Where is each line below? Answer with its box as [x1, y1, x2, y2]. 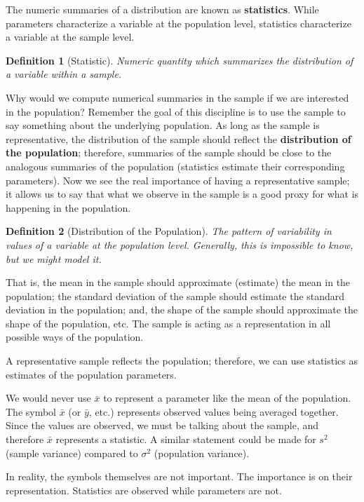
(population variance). [154, 445, 250, 460]
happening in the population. [6, 200, 131, 215]
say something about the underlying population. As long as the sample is [6, 118, 320, 133]
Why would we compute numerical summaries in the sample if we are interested [6, 90, 349, 104]
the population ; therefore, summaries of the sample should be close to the [6, 145, 332, 160]
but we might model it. [6, 251, 102, 266]
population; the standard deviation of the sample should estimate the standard [6, 288, 345, 303]
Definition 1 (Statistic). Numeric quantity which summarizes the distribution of [6, 53, 353, 67]
